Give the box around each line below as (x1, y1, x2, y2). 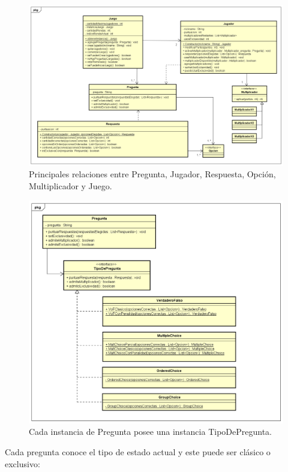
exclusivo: (5, 457, 40, 470)
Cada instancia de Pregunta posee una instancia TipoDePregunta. (29, 425, 272, 438)
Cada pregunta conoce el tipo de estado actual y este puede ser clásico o (5, 445, 271, 458)
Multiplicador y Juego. (29, 179, 112, 192)
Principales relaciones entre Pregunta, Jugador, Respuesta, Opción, (29, 168, 276, 180)
